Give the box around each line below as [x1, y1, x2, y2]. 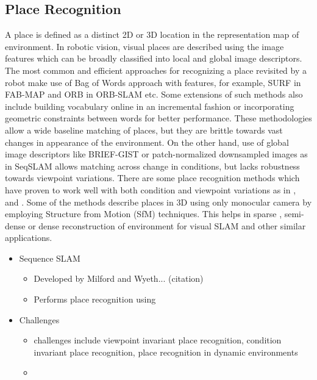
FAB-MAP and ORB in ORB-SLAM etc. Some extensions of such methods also [5, 88, 303, 101]
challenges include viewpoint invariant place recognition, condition [34, 334, 282, 346]
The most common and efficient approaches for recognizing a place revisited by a [5, 63, 307, 76]
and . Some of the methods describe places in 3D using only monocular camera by [5, 195, 312, 208]
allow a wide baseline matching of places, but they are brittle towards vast [5, 123, 283, 136]
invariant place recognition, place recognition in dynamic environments [34, 345, 298, 358]
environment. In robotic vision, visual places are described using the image [5, 40, 284, 52]
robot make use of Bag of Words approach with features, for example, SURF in [5, 76, 301, 88]
